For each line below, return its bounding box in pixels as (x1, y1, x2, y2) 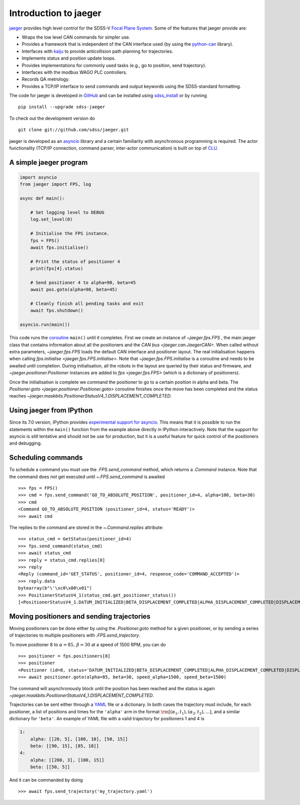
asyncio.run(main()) (19, 322, 70, 328)
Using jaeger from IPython (9, 406, 93, 415)
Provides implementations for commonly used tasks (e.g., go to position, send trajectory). (21, 62, 206, 68)
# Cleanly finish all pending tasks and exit (30, 301, 144, 307)
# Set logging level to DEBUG (30, 210, 104, 215)
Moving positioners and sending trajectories (9, 612, 151, 621)
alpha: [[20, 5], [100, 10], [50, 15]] (30, 736, 128, 742)
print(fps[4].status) (30, 266, 83, 272)
